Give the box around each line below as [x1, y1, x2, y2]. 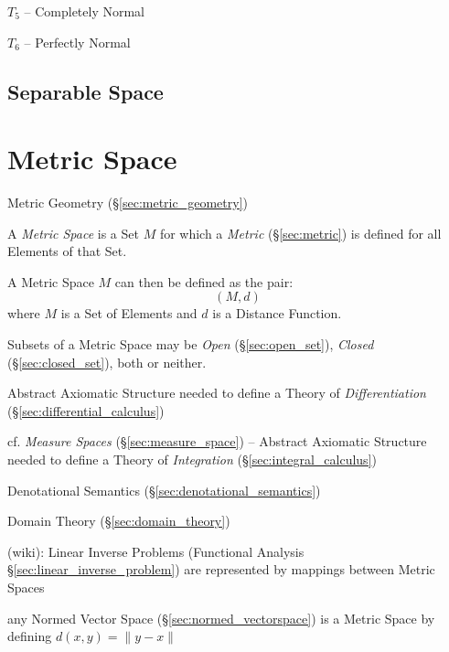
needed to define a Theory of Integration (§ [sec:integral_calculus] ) [7, 450, 377, 469]
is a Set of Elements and [60, 304, 198, 323]
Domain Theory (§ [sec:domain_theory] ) [7, 511, 230, 530]
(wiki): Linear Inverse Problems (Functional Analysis [7, 541, 305, 561]
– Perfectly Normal [24, 32, 131, 51]
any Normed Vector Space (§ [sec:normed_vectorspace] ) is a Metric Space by [7, 608, 435, 627]
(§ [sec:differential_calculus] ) [7, 401, 165, 420]
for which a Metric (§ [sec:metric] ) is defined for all [159, 223, 442, 242]
